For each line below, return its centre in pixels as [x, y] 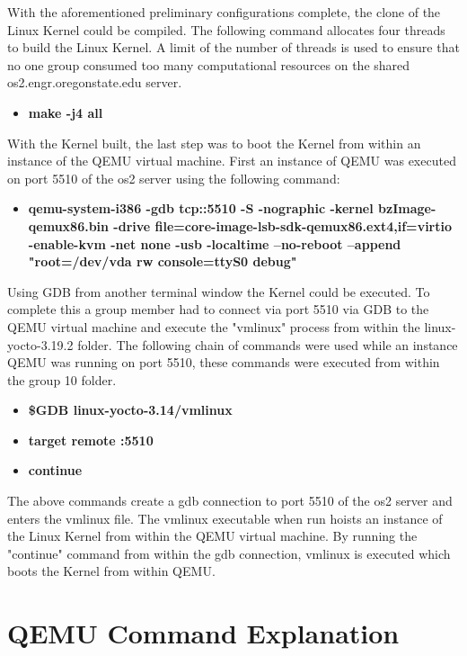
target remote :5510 [91, 440]
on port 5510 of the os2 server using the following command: [174, 178]
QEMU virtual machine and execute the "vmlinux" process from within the [214, 326]
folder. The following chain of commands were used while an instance [268, 344]
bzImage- [407, 208]
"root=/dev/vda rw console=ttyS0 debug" [163, 261]
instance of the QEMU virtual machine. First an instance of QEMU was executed [232, 161]
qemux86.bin [69, 225]
